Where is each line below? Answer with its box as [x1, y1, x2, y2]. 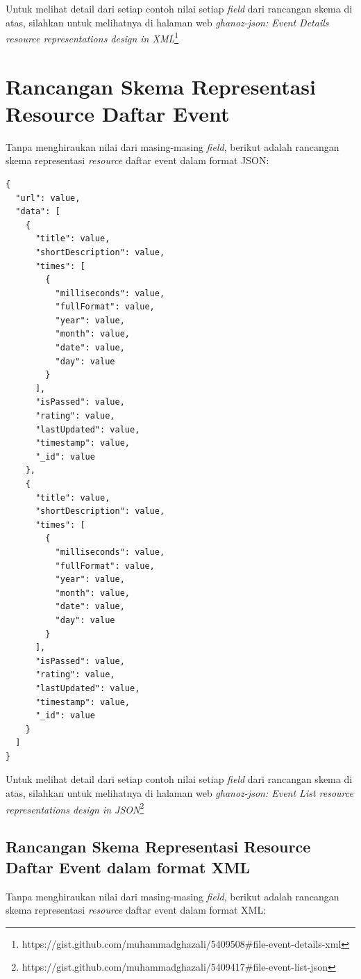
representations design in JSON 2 [6, 800, 144, 816]
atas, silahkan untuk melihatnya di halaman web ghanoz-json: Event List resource [6, 786, 353, 800]
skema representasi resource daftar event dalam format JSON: [6, 153, 269, 168]
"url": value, [15, 193, 81, 203]
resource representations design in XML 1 [6, 29, 179, 45]
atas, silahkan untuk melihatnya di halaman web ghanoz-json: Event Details [6, 15, 329, 29]
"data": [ [15, 207, 60, 217]
